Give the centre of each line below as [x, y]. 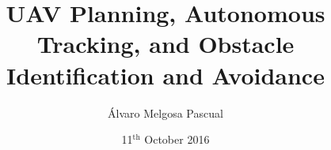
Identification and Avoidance [165, 75]
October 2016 [177, 139]
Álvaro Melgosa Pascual [165, 112]
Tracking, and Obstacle [165, 44]
